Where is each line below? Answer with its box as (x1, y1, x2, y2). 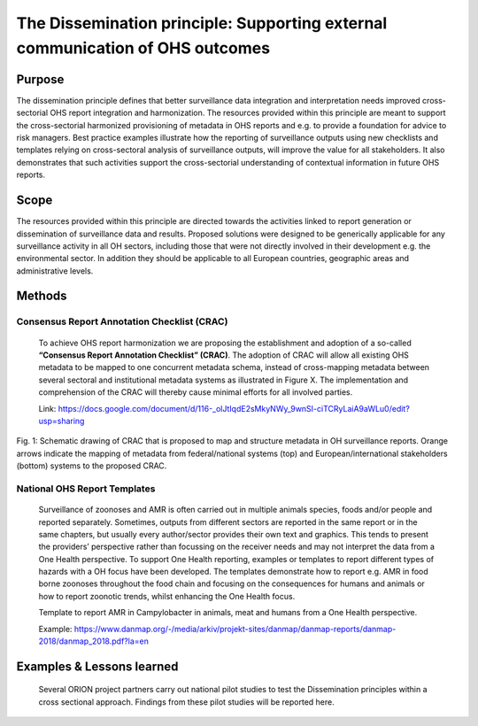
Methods (16, 289, 67, 304)
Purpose (16, 72, 65, 87)
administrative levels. (16, 266, 94, 276)
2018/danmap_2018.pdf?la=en (38, 636, 150, 646)
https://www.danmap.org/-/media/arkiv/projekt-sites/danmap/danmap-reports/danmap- (73, 623, 397, 634)
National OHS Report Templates (16, 483, 156, 495)
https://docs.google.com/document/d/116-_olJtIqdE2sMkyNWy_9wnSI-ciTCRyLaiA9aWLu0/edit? (58, 403, 411, 413)
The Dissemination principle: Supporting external (16, 13, 388, 33)
